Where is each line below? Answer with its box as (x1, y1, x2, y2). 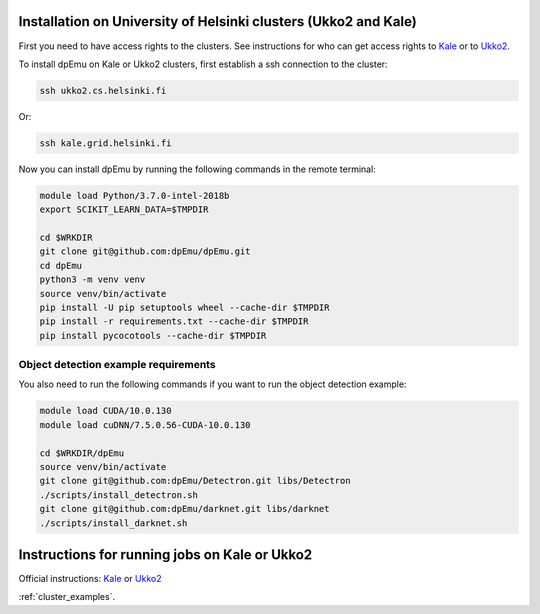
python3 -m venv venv (39, 274, 146, 285)
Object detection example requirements (18, 358, 216, 372)
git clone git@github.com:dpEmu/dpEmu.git (39, 246, 251, 257)
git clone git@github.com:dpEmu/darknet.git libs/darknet (39, 503, 330, 515)
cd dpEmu (39, 260, 83, 271)
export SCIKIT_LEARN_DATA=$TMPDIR (39, 204, 209, 215)
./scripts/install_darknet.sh (39, 517, 188, 529)
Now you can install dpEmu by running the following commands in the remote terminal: (18, 163, 377, 175)
